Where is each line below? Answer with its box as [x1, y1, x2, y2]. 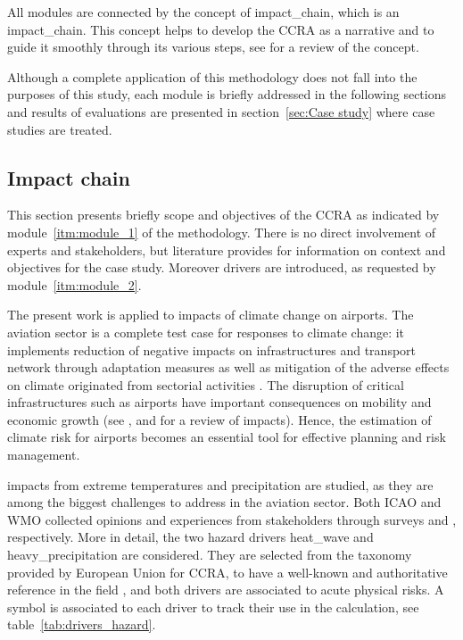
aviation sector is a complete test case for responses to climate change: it [7, 322, 405, 341]
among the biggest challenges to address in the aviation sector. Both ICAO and [7, 493, 442, 511]
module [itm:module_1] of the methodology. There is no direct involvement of [7, 222, 436, 241]
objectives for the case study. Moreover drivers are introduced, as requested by [7, 258, 436, 277]
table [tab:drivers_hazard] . [7, 615, 156, 634]
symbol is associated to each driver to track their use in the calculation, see [7, 597, 419, 616]
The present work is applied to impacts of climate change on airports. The [7, 305, 414, 324]
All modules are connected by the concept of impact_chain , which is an [7, 3, 400, 21]
